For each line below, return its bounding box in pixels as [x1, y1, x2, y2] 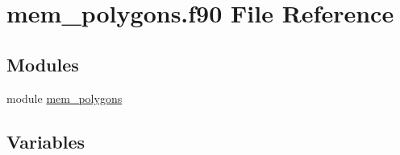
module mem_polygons [6, 89, 123, 106]
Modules [6, 51, 79, 76]
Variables [6, 128, 85, 153]
